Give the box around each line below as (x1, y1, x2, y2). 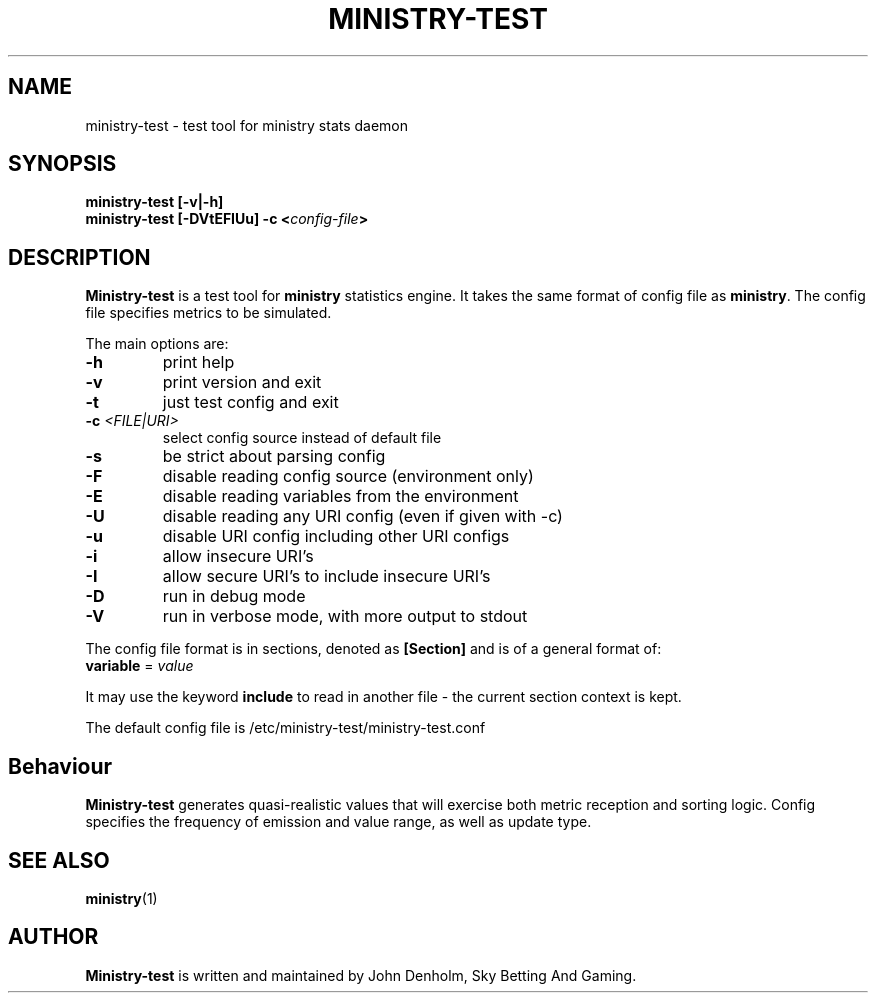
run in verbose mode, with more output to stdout (162, 606, 528, 627)
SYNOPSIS (8, 151, 117, 177)
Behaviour (8, 753, 113, 779)
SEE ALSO (8, 847, 110, 873)
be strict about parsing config (162, 446, 386, 467)
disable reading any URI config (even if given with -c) (162, 506, 563, 527)
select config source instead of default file (162, 429, 442, 447)
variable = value (85, 657, 194, 675)
